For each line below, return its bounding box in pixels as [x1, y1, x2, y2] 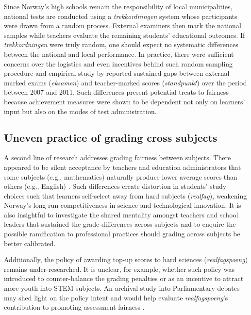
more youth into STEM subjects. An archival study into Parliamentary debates [4, 283, 240, 293]
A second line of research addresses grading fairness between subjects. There [4, 152, 231, 163]
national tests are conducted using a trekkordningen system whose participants [4, 11, 237, 21]
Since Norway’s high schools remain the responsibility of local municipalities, [4, 1, 233, 11]
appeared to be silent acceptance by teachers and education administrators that [4, 162, 241, 172]
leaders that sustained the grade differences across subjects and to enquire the [4, 219, 236, 229]
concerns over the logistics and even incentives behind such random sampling [4, 58, 233, 68]
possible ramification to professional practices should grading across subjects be [4, 229, 240, 239]
